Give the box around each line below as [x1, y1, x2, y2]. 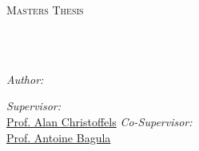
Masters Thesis [6, 2, 84, 18]
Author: [6, 70, 44, 87]
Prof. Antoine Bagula [6, 129, 111, 145]
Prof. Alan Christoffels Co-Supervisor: [6, 113, 193, 129]
